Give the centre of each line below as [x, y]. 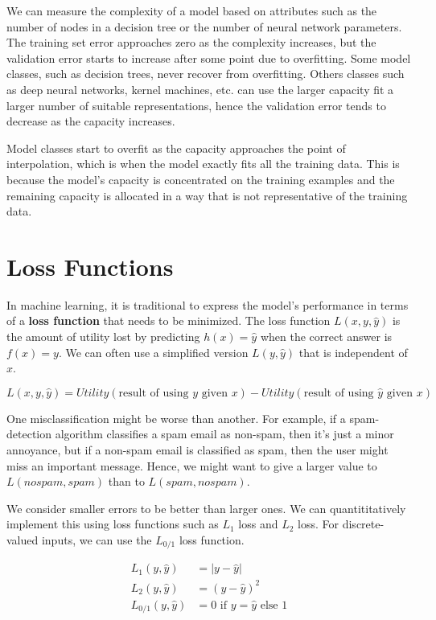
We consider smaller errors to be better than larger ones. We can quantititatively [206, 508]
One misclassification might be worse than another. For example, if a [176, 418]
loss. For [319, 524]
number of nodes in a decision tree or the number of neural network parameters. [204, 26]
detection [29, 434]
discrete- [363, 524]
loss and [258, 524]
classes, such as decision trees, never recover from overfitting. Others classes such [206, 74]
